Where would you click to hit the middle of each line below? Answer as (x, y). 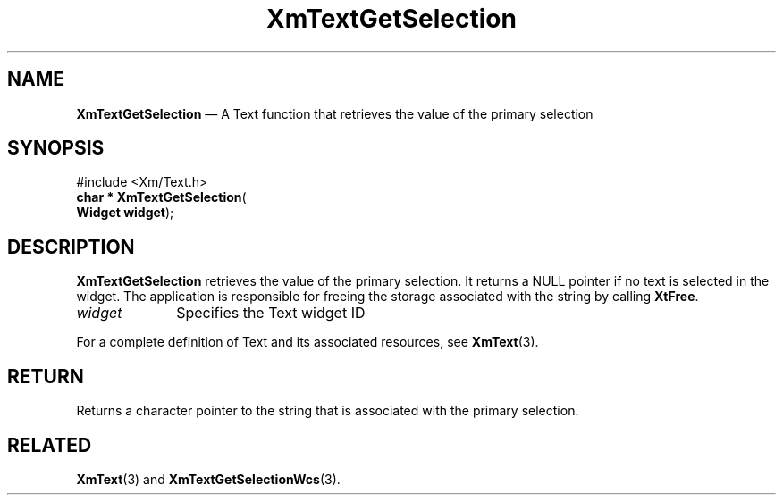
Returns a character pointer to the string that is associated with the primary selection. (328, 411)
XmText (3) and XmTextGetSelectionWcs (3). (208, 479)
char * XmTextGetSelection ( (161, 197)
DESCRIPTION (71, 247)
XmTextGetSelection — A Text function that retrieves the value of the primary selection (335, 113)
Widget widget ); (125, 213)
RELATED (50, 445)
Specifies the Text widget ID (271, 313)
